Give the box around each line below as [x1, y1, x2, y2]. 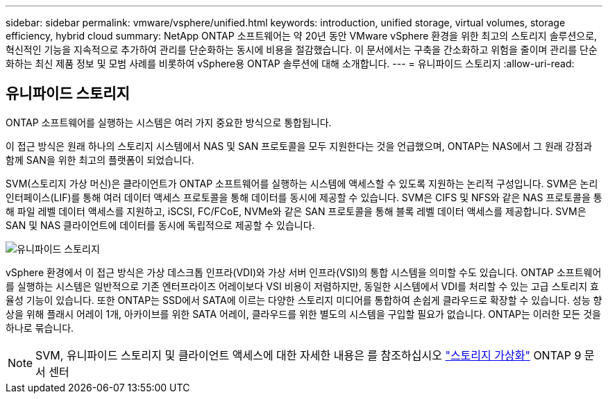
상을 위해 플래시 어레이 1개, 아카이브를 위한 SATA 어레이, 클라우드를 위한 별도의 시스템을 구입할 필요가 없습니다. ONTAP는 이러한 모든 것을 [6, 307, 601, 320]
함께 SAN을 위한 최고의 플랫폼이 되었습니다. [6, 153, 194, 166]
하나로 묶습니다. [6, 321, 74, 334]
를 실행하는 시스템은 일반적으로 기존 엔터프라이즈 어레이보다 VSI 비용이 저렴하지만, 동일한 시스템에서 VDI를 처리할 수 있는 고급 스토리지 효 [6, 280, 599, 292]
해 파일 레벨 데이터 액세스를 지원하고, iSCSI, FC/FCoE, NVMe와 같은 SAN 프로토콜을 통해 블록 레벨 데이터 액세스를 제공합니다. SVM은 [6, 205, 586, 217]
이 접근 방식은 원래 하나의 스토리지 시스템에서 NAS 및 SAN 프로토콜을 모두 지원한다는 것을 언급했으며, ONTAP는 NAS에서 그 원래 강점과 [6, 139, 593, 152]
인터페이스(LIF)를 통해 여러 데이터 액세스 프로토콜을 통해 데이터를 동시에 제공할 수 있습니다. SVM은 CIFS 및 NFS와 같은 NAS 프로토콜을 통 [6, 191, 602, 203]
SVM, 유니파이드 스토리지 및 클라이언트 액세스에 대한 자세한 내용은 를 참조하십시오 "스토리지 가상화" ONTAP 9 [35, 348, 582, 362]
